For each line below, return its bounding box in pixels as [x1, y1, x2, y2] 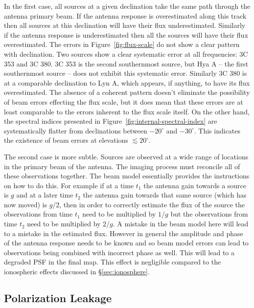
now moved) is [4, 199, 47, 209]
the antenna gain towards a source [143, 180, 247, 190]
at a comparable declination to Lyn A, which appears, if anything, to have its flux [4, 77, 250, 88]
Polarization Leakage [4, 290, 112, 306]
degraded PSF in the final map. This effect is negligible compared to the [4, 257, 221, 267]
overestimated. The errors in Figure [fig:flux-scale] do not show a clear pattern [4, 39, 240, 49]
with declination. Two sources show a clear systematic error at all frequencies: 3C [4, 48, 248, 59]
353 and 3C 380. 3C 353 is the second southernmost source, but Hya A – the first [4, 58, 249, 68]
